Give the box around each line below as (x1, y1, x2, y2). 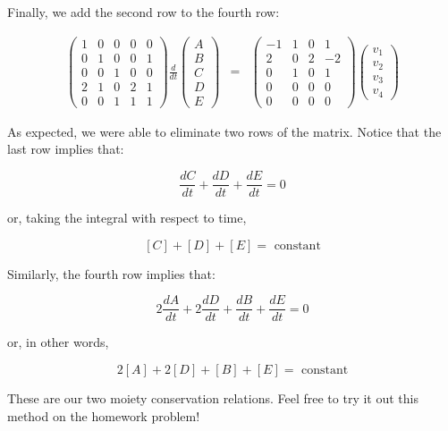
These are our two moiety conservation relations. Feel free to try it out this (7, 388, 418, 407)
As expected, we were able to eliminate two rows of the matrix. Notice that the (7, 122, 442, 140)
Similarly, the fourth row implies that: (7, 264, 216, 283)
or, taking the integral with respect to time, (7, 208, 247, 227)
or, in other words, (7, 333, 109, 351)
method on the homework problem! (7, 406, 200, 425)
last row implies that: (7, 139, 124, 158)
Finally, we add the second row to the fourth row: (7, 3, 280, 21)
